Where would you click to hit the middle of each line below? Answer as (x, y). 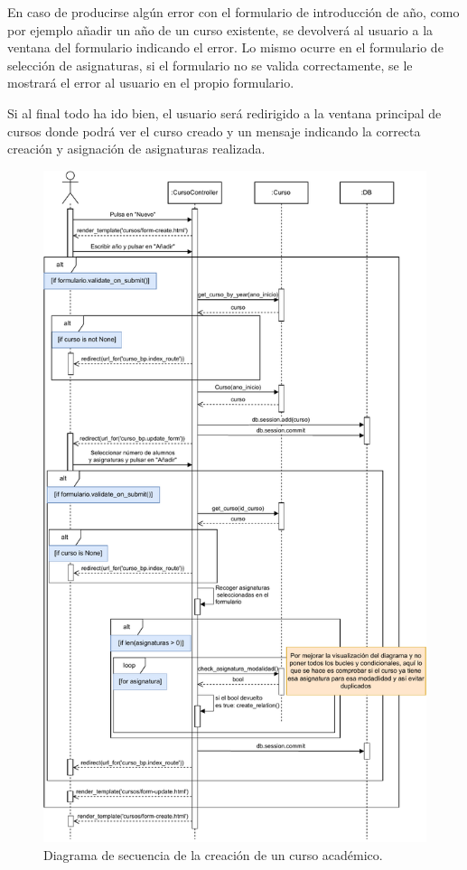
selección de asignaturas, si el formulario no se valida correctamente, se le (210, 65)
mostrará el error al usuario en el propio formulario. (151, 83)
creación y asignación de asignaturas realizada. (136, 149)
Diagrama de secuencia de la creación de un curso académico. (213, 854)
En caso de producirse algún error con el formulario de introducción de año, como (233, 12)
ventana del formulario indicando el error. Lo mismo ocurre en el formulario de (225, 47)
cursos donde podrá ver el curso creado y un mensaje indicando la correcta (214, 131)
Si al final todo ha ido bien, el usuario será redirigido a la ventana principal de (224, 112)
